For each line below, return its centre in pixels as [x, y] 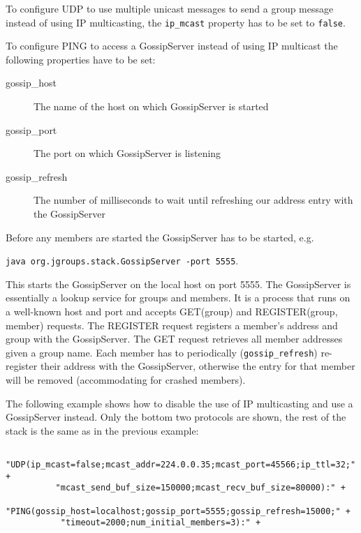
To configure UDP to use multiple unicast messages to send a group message [170, 8]
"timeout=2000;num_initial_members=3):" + [161, 523]
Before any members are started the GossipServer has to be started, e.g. [160, 237]
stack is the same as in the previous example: [102, 430]
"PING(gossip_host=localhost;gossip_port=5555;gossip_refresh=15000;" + [178, 511]
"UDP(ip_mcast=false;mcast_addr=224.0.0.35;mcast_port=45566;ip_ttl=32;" [181, 465]
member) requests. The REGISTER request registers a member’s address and [172, 325]
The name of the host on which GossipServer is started [151, 106]
